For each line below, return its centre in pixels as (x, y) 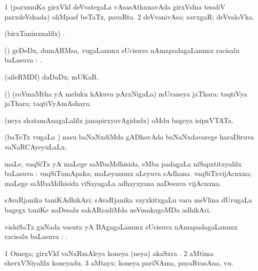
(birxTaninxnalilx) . (35, 33)
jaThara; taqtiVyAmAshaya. (48, 103)
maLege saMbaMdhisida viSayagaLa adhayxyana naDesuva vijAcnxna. (113, 183)
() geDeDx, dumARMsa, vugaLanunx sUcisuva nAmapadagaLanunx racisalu (122, 50)
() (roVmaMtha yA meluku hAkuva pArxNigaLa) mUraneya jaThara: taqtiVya (126, 93)
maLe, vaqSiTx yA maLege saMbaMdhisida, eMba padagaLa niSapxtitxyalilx (123, 163)
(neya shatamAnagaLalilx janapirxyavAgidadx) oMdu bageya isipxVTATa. (119, 120)
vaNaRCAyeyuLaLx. (36, 146)
